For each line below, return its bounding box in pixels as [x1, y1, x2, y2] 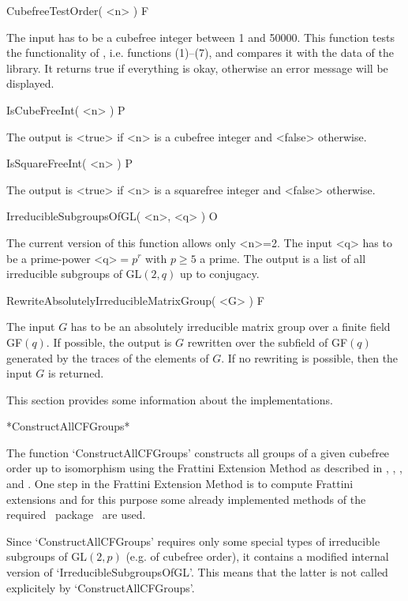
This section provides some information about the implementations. [6, 391, 333, 408]
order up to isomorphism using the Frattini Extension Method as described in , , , [6, 460, 403, 476]
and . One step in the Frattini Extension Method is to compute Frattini [6, 475, 354, 492]
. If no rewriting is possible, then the [221, 349, 399, 366]
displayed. [6, 75, 54, 92]
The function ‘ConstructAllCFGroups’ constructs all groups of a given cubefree [6, 444, 390, 460]
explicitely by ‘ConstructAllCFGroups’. [6, 579, 195, 595]
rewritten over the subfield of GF [187, 333, 348, 350]
